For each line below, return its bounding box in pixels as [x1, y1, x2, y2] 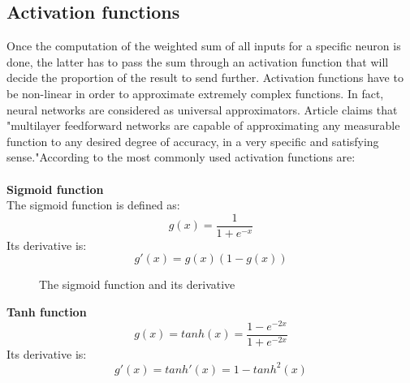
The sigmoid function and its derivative [39, 276, 235, 293]
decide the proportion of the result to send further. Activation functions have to [6, 69, 404, 86]
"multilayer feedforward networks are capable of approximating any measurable [6, 117, 400, 134]
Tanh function [6, 303, 87, 320]
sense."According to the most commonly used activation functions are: [6, 148, 356, 166]
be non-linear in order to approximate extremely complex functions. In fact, [6, 84, 384, 101]
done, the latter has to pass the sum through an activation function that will [6, 53, 389, 70]
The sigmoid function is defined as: [6, 196, 180, 213]
